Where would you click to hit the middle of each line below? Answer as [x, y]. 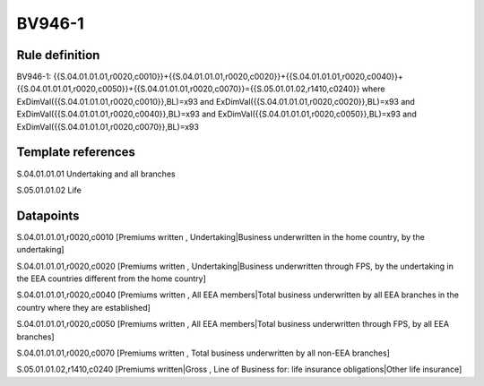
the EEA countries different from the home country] [111, 279]
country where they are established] [84, 307]
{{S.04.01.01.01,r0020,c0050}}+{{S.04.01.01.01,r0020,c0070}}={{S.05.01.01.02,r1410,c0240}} [188, 89]
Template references [76, 152]
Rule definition [58, 55]
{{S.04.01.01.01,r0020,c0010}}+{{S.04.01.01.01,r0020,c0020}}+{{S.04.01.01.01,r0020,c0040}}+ [228, 77]
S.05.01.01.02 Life [49, 190]
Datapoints [48, 215]
